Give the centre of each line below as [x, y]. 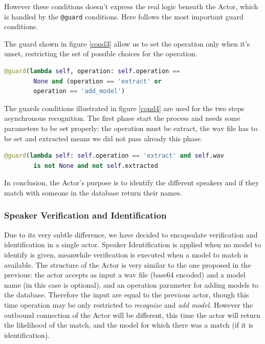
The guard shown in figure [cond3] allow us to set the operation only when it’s [127, 43]
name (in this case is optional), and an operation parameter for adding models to [131, 284]
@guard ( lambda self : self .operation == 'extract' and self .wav [114, 156]
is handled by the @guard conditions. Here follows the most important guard [124, 16]
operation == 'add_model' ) [79, 91]
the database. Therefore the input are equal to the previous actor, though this [127, 295]
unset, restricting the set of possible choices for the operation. [101, 53]
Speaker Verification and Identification [85, 215]
